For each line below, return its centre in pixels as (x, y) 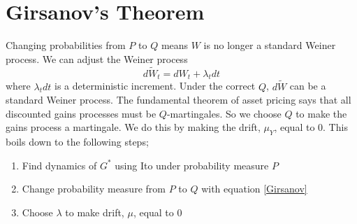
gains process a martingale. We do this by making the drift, (133, 127)
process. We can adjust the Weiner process (97, 58)
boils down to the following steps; (77, 142)
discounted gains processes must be (81, 113)
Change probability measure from (94, 189)
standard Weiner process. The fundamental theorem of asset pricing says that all (178, 100)
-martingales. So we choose (224, 113)
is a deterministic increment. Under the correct (155, 86)
